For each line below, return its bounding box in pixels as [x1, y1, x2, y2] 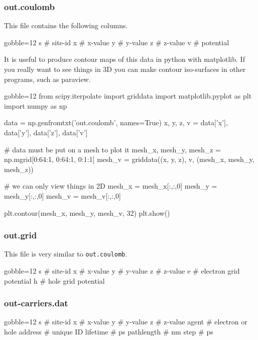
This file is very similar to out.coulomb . [4, 248, 127, 259]
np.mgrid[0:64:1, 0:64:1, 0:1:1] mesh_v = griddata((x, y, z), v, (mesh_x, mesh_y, [4, 154, 254, 164]
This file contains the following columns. [4, 20, 128, 31]
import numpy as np [4, 100, 67, 111]
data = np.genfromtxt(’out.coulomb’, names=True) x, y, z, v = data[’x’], [4, 117, 228, 128]
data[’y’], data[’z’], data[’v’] [4, 127, 88, 137]
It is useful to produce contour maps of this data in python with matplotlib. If [4, 54, 245, 64]
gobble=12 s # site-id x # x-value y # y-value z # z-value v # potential [4, 37, 229, 47]
